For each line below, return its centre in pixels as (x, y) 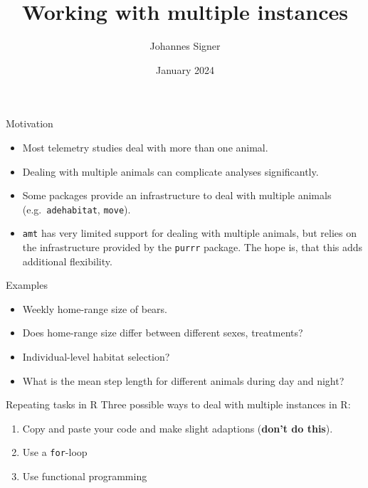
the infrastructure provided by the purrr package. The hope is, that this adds (193, 247)
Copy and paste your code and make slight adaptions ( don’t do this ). (178, 428)
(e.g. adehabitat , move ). (77, 209)
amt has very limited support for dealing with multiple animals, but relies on (189, 233)
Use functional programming (85, 476)
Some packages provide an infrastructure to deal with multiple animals (177, 195)
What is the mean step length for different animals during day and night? (183, 380)
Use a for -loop (55, 452)
